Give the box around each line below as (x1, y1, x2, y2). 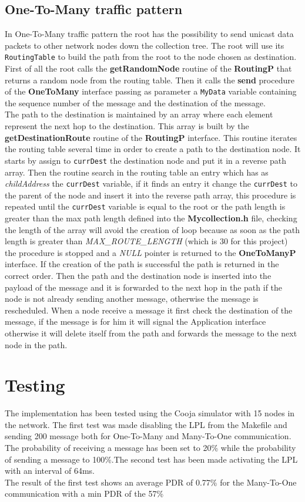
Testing (5, 373, 65, 397)
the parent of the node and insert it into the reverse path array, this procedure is (5, 188, 296, 201)
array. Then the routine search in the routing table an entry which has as (5, 166, 269, 178)
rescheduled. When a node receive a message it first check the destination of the (5, 304, 293, 316)
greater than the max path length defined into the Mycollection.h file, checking (5, 212, 297, 224)
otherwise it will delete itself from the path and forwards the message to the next (5, 326, 297, 339)
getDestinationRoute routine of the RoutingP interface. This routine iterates (5, 131, 297, 143)
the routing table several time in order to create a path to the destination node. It (5, 143, 301, 155)
